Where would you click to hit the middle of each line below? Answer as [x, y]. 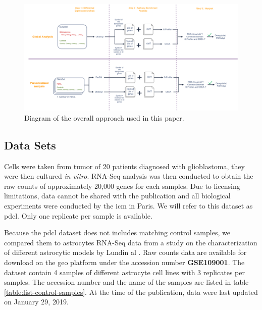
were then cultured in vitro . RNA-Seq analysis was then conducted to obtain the [129, 176]
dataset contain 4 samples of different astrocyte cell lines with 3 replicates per [124, 272]
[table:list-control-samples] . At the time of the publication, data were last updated [131, 292]
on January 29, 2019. [36, 302]
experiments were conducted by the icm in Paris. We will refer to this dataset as [128, 205]
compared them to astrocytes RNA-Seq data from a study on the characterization [131, 242]
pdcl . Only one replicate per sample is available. [78, 215]
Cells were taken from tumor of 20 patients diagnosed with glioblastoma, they [124, 166]
